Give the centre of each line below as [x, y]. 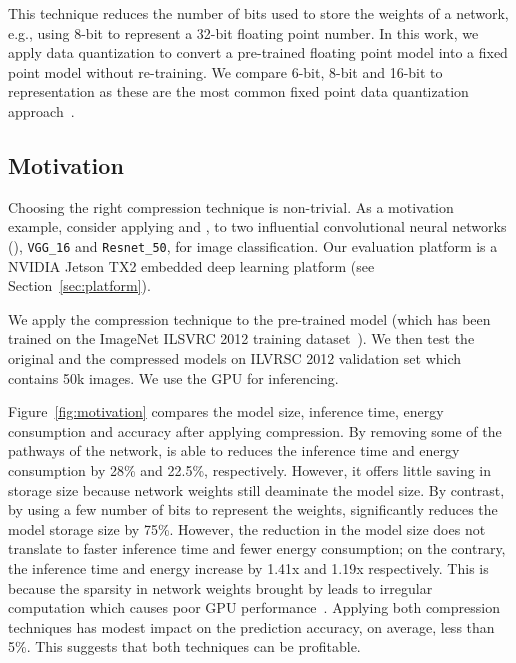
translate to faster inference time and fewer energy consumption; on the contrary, [257, 548]
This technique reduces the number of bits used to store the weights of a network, [258, 13]
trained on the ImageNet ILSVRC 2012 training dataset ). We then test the [241, 338]
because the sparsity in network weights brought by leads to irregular [220, 587]
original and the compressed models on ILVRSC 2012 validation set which [235, 357]
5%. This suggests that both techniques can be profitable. [184, 646]
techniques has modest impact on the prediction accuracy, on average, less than [251, 626]
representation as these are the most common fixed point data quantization [238, 91]
